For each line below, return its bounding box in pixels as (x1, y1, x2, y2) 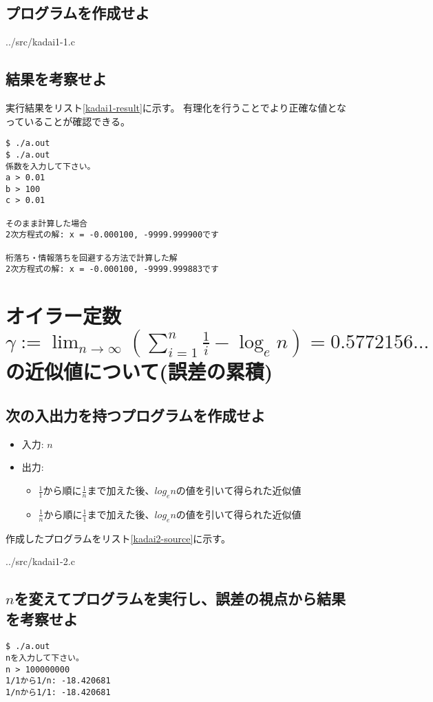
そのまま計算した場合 (6, 218, 87, 228)
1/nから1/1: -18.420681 (6, 688, 111, 698)
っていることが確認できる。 (6, 114, 131, 128)
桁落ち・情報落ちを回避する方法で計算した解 (6, 253, 178, 263)
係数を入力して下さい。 (6, 161, 96, 171)
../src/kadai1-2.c (6, 554, 75, 568)
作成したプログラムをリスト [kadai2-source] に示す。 (6, 531, 231, 545)
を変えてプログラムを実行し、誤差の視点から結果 (14, 588, 346, 609)
